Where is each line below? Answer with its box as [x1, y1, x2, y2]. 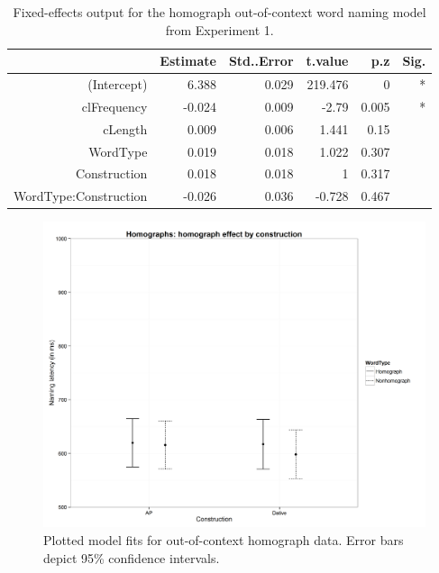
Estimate [160, 51, 216, 70]
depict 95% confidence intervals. [43, 548, 220, 567]
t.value [306, 51, 349, 70]
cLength [103, 119, 148, 138]
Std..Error [228, 51, 294, 70]
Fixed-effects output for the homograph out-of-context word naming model [13, 3, 426, 21]
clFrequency [81, 96, 148, 115]
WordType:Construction [14, 186, 148, 205]
